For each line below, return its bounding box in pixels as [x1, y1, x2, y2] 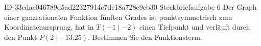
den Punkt [4, 31, 37, 42]
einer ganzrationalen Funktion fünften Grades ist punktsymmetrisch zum [4, 11, 232, 22]
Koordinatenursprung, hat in [4, 21, 94, 32]
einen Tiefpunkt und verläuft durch [139, 21, 250, 32]
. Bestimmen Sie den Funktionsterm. [87, 31, 202, 42]
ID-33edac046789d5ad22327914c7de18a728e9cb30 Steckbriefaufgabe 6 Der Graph [4, 2, 257, 12]
